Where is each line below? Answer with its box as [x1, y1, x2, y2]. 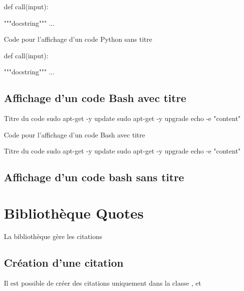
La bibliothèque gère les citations [4, 231, 103, 241]
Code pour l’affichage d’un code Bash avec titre [4, 129, 145, 139]
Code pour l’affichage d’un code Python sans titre [4, 34, 152, 44]
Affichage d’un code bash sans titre [4, 170, 184, 185]
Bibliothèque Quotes [4, 203, 144, 223]
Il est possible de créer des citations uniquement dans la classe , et [4, 277, 201, 288]
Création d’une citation [4, 255, 124, 270]
